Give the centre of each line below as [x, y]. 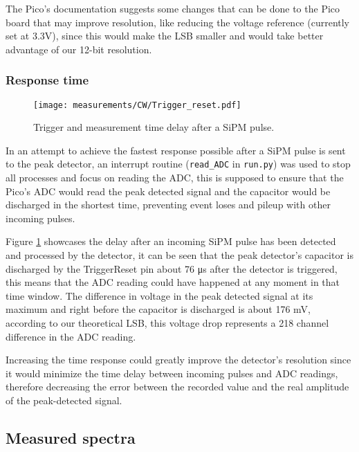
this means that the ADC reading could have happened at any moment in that [173, 282]
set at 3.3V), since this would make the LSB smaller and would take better [165, 36]
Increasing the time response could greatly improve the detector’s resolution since [178, 360]
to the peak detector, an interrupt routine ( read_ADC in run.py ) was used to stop [178, 164]
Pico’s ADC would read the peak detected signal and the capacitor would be [168, 191]
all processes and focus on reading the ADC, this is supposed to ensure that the [175, 178]
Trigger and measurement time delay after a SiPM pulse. [154, 127]
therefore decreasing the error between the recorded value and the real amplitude [177, 387]
